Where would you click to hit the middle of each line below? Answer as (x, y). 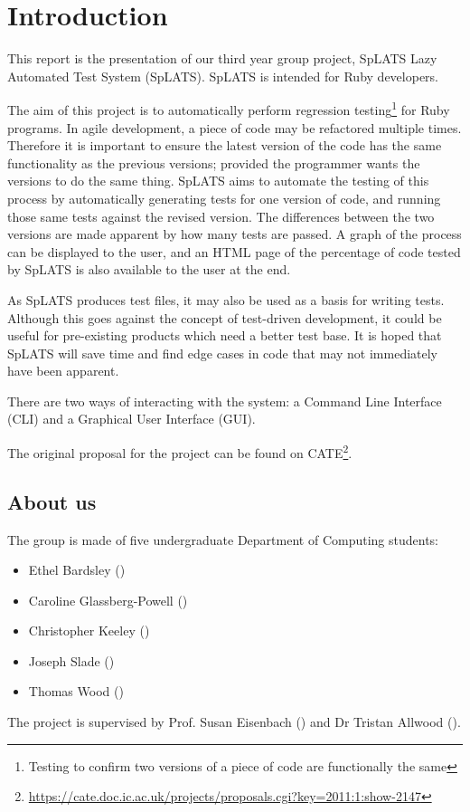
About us (52, 501)
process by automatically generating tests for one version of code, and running (224, 198)
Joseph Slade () (71, 660)
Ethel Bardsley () (77, 570)
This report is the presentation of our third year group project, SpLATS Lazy (222, 58)
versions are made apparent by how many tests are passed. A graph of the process (235, 234)
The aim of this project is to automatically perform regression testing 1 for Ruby (229, 108)
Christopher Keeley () (89, 630)
